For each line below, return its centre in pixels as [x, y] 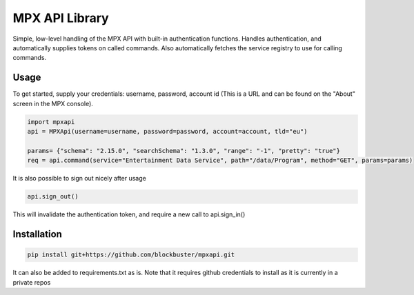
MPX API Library [61, 18]
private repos [32, 282]
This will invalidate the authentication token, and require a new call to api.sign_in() [129, 214]
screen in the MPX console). [53, 103]
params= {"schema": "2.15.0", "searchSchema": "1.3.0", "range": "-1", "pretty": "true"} [184, 151]
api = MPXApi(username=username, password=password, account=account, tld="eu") [167, 131]
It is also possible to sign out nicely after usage [79, 179]
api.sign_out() [53, 197]
